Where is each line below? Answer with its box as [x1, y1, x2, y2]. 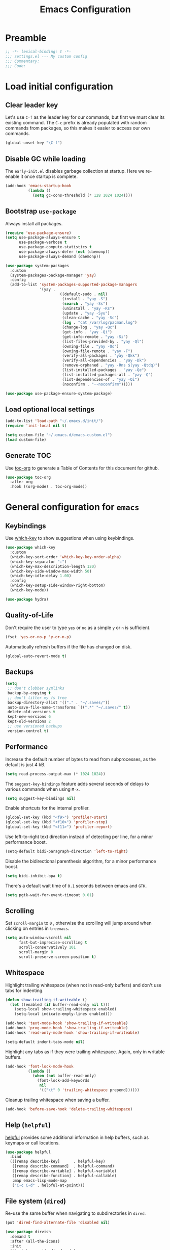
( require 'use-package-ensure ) [5, 230, 72, 236]
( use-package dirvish [5, 1230, 51, 1235]
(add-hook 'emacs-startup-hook [5, 184, 72, 189]
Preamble [5, 32, 47, 44]
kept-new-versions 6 [7, 714, 51, 719]
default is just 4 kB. [5, 761, 46, 768]
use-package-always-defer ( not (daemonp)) [18, 249, 110, 254]
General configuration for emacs [5, 501, 140, 513]
